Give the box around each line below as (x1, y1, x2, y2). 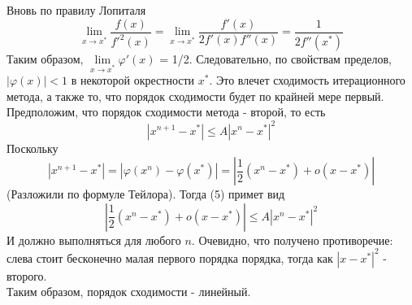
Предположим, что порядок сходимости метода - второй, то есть (7, 103, 326, 120)
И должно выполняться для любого (7, 231, 181, 248)
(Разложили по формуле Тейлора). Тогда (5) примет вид (7, 185, 285, 203)
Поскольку (7, 139, 59, 156)
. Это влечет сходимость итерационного (209, 72, 405, 89)
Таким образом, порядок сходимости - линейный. (7, 283, 251, 300)
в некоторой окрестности (71, 72, 195, 89)
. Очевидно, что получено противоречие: (191, 231, 393, 248)
